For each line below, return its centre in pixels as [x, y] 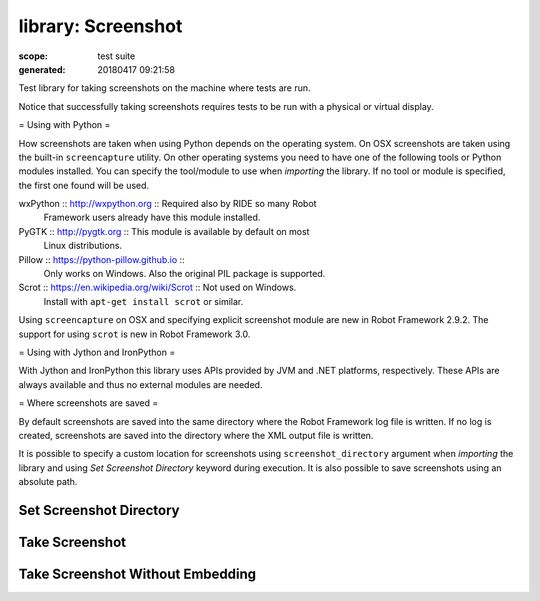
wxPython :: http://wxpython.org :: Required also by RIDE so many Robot [167, 204]
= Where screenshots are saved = [88, 403]
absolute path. [48, 482]
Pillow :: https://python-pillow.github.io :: [101, 259]
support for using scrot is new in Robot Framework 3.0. [134, 334]
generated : [42, 69]
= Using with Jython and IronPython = [97, 352]
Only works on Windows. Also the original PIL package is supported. [184, 274]
